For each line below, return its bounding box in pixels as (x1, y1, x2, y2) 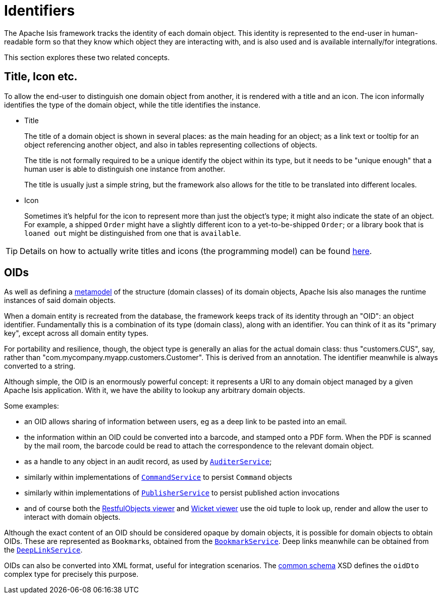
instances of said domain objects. (4, 296, 116, 305)
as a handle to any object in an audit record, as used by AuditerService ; (24, 457, 272, 466)
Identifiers (4, 2, 75, 19)
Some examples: (4, 402, 59, 411)
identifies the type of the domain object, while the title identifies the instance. (4, 100, 261, 109)
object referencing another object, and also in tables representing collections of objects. (24, 140, 317, 149)
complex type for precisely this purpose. (4, 570, 139, 579)
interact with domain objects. (24, 513, 121, 522)
